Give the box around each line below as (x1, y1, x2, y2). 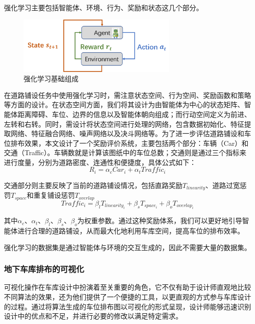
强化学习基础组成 (24, 73, 78, 84)
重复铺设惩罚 (33, 190, 75, 200)
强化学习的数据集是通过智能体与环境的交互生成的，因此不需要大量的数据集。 (4, 242, 251, 252)
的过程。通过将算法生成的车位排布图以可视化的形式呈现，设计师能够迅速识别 (4, 301, 251, 311)
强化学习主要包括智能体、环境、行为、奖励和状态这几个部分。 (4, 2, 203, 12)
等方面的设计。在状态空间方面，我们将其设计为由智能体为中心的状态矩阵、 (4, 99, 244, 110)
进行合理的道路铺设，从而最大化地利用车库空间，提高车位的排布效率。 (17, 226, 244, 236)
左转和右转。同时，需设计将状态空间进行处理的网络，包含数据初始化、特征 (4, 118, 244, 129)
